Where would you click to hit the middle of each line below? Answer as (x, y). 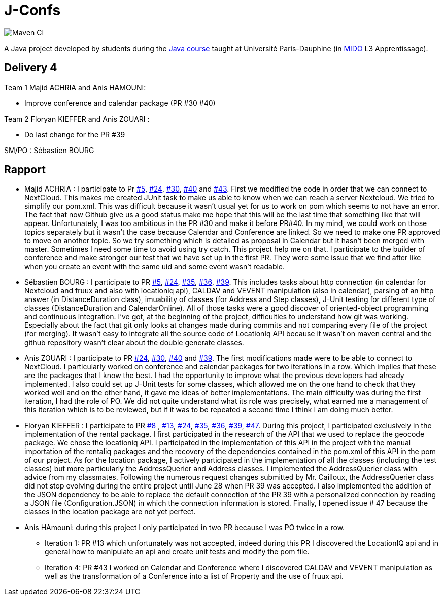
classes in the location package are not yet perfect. (110, 512)
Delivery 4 (31, 68)
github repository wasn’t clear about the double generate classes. (134, 343)
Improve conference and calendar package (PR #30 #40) (120, 103)
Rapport (25, 170)
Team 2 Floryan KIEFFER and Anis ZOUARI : (77, 119)
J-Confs (32, 10)
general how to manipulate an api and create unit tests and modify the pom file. (177, 552)
